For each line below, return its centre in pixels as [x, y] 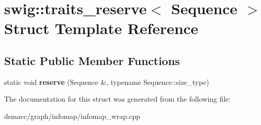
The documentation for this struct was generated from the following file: [117, 99]
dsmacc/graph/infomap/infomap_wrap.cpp [72, 116]
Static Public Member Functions [92, 60]
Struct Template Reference [101, 28]
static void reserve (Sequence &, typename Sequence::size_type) [107, 82]
